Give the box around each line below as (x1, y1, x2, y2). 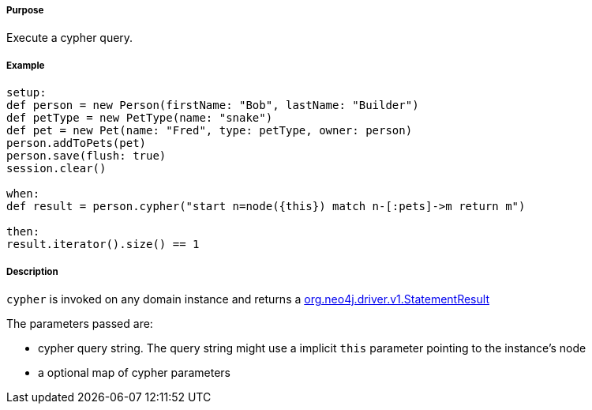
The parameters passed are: (6, 316, 153, 330)
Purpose (6, 5, 44, 16)
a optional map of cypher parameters (38, 365, 230, 379)
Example (6, 59, 45, 71)
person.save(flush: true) (6, 149, 167, 163)
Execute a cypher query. (6, 31, 133, 45)
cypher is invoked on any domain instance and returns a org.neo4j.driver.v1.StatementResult (6, 292, 489, 306)
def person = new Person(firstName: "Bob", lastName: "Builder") (6, 99, 419, 112)
